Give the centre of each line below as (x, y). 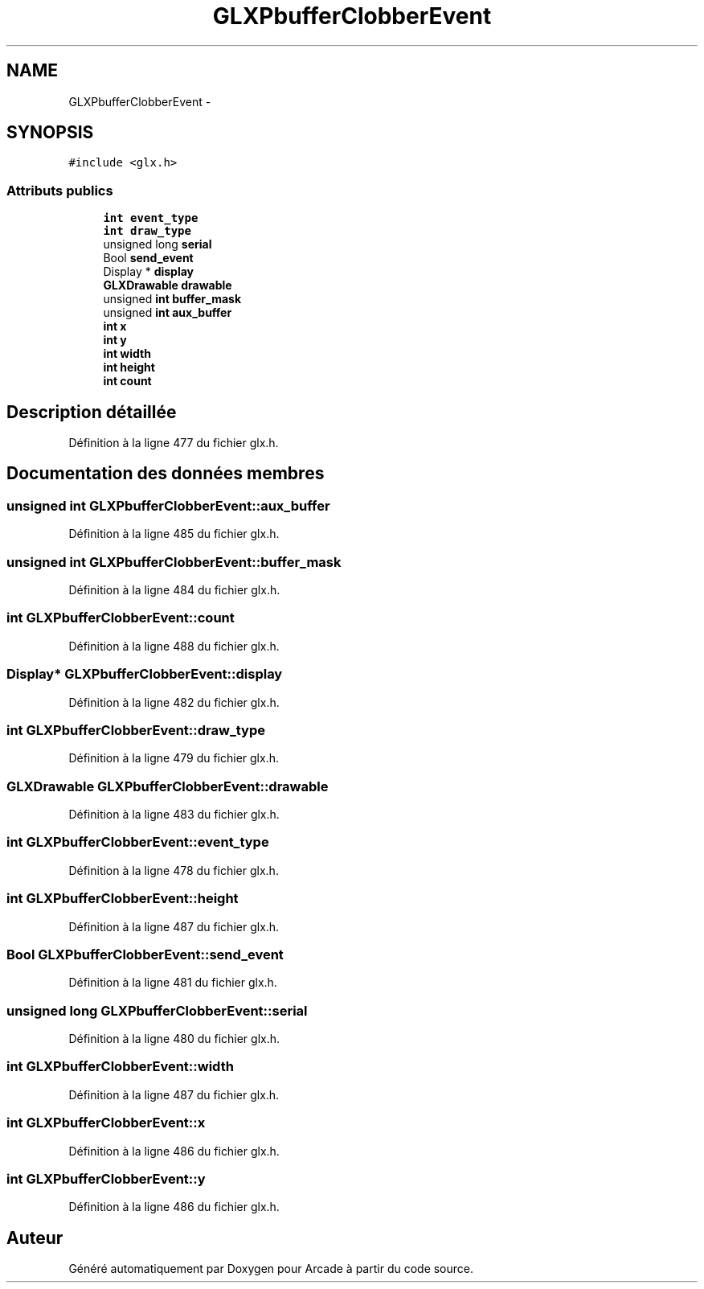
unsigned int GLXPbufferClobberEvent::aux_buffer (168, 505)
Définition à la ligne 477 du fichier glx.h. (174, 443)
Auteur (35, 1238)
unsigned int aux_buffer (168, 313)
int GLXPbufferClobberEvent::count (121, 618)
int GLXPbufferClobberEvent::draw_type (136, 730)
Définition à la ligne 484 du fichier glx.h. (174, 590)
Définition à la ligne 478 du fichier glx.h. (174, 870)
